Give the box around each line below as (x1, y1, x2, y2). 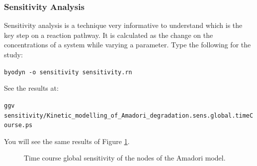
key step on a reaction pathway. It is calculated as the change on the (4, 29, 213, 40)
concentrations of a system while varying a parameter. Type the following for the (4, 39, 251, 50)
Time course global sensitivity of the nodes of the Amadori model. (24, 153, 226, 163)
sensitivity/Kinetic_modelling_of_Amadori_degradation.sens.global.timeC (4, 112, 254, 119)
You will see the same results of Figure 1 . (4, 136, 130, 146)
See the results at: (4, 83, 59, 93)
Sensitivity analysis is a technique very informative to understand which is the (4, 20, 243, 30)
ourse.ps (4, 122, 33, 129)
